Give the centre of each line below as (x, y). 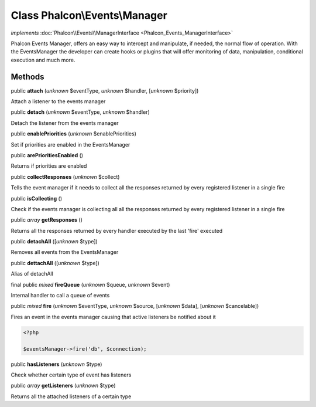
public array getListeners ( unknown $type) (63, 386)
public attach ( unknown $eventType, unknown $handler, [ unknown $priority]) (105, 90)
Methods (28, 77)
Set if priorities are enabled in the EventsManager (71, 144)
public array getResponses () (47, 220)
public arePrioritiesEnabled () (47, 155)
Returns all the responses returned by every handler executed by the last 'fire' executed (117, 230)
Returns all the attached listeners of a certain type (71, 396)
